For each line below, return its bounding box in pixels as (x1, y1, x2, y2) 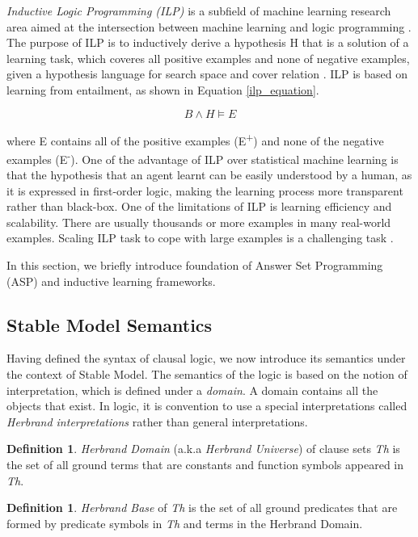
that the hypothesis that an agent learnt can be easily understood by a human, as (6, 166, 412, 183)
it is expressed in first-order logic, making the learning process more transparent (6, 182, 403, 199)
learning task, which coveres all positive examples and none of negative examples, (6, 49, 410, 66)
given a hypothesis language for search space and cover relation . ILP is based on (6, 65, 408, 82)
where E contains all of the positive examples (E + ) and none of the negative (6, 129, 384, 149)
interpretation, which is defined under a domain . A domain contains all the (6, 381, 378, 398)
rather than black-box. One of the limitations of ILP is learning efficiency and (6, 198, 392, 215)
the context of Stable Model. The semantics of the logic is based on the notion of (6, 366, 407, 383)
